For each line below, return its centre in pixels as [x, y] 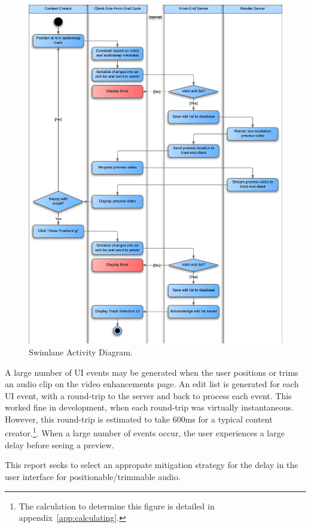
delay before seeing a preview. [60, 444]
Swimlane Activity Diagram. [81, 352]
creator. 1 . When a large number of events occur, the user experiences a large [145, 432]
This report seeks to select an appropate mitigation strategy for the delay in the [152, 465]
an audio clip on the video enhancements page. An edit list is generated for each [152, 384]
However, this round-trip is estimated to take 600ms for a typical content [139, 419]
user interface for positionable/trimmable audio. [93, 476]
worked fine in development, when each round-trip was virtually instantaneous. [150, 407]
